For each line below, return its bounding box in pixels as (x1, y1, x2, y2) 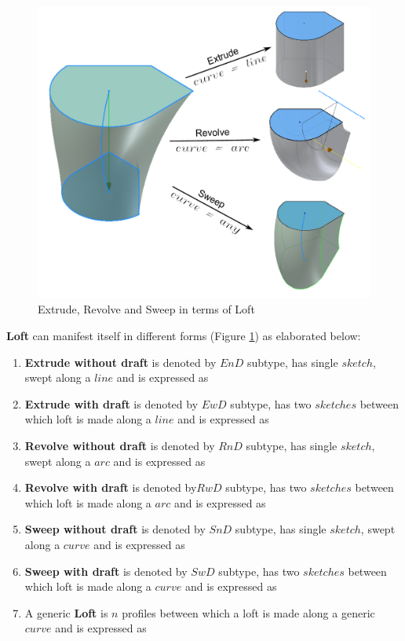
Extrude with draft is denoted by (24, 395, 199, 412)
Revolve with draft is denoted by (24, 479, 197, 496)
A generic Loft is (24, 604, 108, 621)
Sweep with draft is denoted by (24, 562, 188, 579)
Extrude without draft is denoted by (24, 353, 217, 370)
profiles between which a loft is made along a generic (122, 604, 375, 621)
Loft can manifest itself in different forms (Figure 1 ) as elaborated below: (6, 328, 361, 344)
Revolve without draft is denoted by (24, 437, 215, 453)
